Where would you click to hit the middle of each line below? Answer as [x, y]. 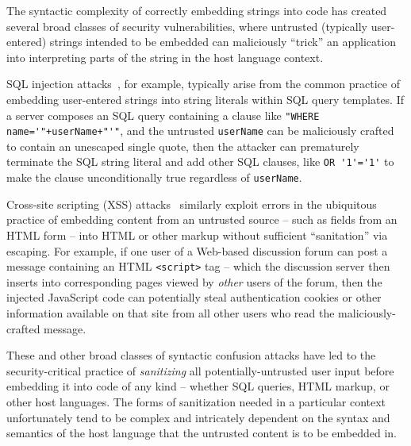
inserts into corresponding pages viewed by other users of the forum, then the [194, 281]
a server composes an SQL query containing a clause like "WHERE [163, 115]
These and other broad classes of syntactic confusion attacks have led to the [191, 355]
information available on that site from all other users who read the [171, 313]
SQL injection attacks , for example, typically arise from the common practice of [203, 84]
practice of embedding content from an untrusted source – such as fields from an [202, 219]
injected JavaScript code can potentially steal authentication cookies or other [194, 297]
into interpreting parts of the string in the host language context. [165, 57]
